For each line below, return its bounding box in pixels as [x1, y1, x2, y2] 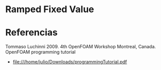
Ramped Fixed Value [5, 4, 94, 15]
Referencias [5, 27, 58, 39]
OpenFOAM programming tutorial [5, 49, 76, 55]
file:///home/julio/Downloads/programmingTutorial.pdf [12, 59, 127, 65]
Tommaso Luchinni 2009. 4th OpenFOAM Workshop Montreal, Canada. [5, 44, 156, 50]
